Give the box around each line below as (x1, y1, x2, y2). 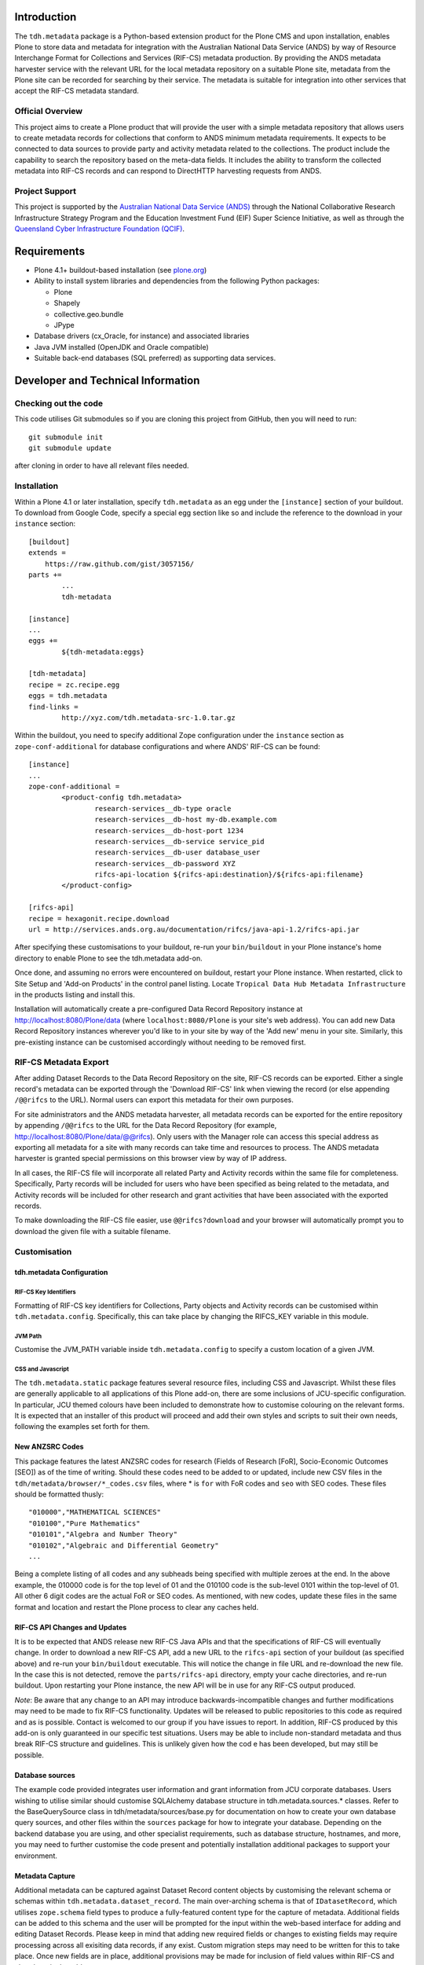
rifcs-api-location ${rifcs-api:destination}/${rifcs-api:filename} (94, 870, 364, 880)
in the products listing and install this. (14, 990, 135, 999)
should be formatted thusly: (14, 1489, 104, 1499)
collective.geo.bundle (53, 309, 124, 318)
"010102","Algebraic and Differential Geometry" (28, 1541, 219, 1550)
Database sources (14, 1770, 76, 1780)
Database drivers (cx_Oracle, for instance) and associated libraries (34, 331, 250, 341)
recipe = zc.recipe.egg (28, 680, 120, 689)
